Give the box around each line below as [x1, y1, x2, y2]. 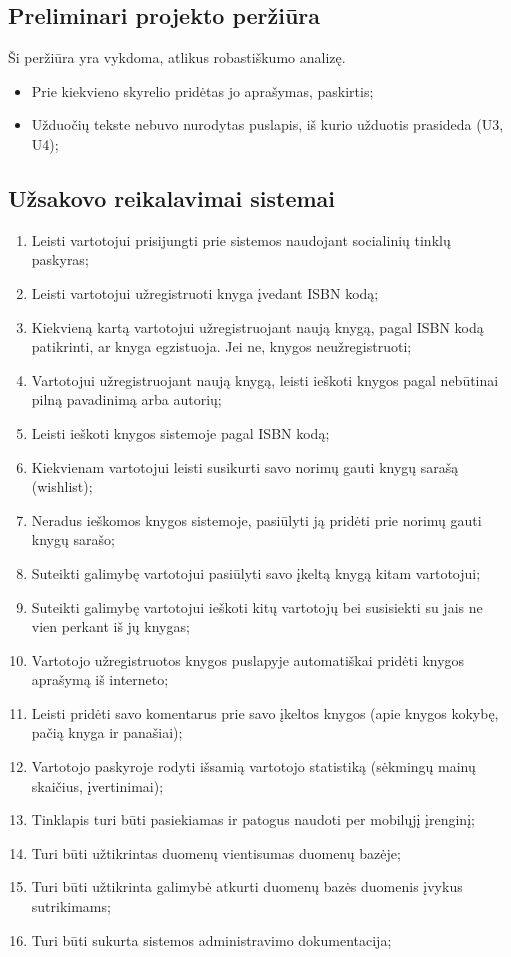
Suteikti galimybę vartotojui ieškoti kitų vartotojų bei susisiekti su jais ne [31, 596, 483, 617]
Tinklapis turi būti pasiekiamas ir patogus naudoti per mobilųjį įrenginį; [31, 809, 475, 830]
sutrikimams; [31, 896, 111, 917]
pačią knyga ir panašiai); [31, 722, 183, 743]
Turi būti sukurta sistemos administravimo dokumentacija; [31, 929, 392, 950]
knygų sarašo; [31, 529, 115, 550]
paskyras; [31, 249, 89, 270]
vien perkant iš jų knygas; [31, 616, 190, 637]
